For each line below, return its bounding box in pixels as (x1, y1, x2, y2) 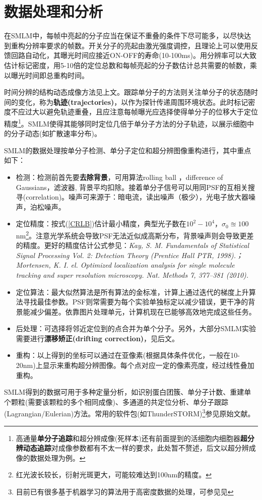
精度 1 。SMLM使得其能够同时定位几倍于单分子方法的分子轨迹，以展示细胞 (4, 116, 247, 129)
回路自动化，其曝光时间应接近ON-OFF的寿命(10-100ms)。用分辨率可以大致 (11, 50, 256, 60)
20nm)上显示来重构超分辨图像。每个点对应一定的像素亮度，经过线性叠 (16, 360, 247, 370)
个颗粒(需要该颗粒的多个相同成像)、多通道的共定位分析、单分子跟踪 (4, 396, 228, 407)
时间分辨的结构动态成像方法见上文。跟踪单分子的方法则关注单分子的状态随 (4, 87, 251, 97)
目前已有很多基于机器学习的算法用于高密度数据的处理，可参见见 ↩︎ (16, 486, 234, 497)
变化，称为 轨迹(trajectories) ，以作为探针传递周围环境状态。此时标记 (18, 96, 248, 107)
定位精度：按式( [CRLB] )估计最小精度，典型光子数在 (16, 218, 186, 229)
